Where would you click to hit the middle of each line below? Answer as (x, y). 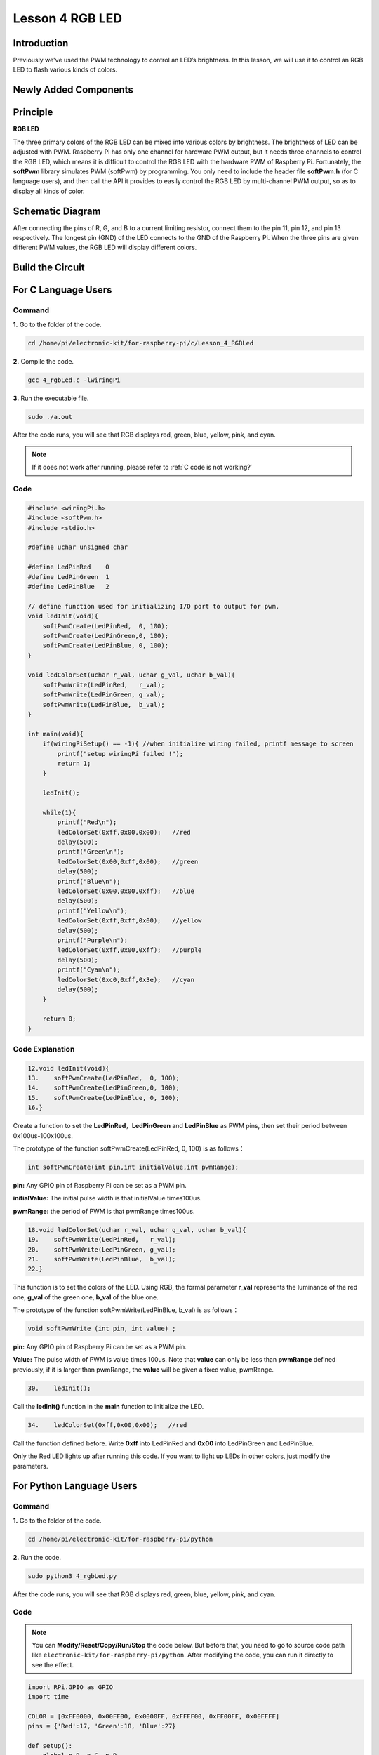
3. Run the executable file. (51, 398)
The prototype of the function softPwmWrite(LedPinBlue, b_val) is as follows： (126, 1310)
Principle (33, 112)
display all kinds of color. (49, 191)
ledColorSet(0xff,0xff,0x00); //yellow (129, 921)
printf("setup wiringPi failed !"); (120, 754)
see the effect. (53, 1664)
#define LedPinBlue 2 (69, 587)
